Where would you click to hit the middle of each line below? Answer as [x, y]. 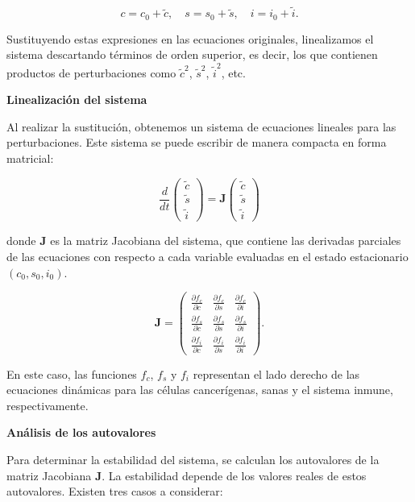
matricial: [30, 158]
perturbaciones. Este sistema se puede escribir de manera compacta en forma [197, 142]
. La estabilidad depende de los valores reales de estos [234, 475]
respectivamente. [48, 405]
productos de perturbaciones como [91, 72]
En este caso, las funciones [72, 373]
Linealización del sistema [77, 100]
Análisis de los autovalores [81, 432]
